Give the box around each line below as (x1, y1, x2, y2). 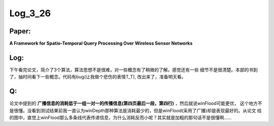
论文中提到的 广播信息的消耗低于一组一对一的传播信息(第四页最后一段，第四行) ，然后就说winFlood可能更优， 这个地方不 (9, 100, 262, 106)
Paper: (9, 27, 31, 35)
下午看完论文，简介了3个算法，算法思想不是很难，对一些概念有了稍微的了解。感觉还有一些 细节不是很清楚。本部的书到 (9, 66, 258, 73)
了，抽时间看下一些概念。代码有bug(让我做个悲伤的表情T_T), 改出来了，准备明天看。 (9, 74, 186, 80)
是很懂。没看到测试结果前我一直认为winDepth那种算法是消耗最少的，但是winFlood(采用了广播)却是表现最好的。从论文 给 (9, 107, 262, 113)
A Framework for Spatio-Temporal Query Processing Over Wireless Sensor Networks (9, 40, 193, 47)
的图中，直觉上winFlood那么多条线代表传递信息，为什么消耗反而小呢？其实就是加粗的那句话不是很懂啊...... (9, 114, 232, 121)
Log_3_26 (9, 8, 51, 19)
